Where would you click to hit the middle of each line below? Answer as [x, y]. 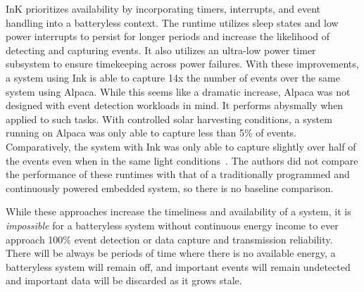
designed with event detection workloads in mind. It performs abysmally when [175, 105]
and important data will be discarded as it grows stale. [124, 280]
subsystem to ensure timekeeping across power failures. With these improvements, [182, 64]
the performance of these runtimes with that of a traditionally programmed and [178, 174]
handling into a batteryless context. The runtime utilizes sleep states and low [172, 22]
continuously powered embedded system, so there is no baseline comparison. [170, 188]
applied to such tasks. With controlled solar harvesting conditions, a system [169, 119]
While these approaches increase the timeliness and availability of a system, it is [178, 211]
